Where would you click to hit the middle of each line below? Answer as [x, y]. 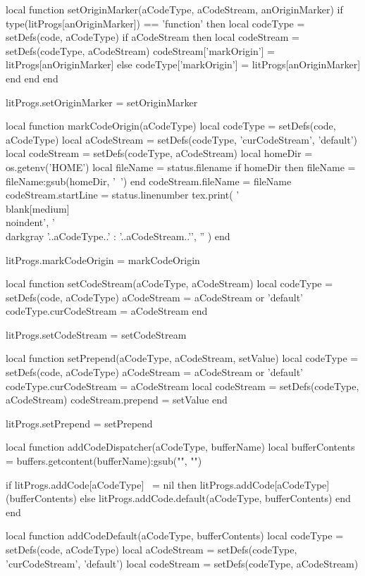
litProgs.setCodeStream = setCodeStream [96, 334]
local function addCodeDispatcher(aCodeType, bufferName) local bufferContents [180, 447]
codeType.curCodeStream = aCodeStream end [107, 311]
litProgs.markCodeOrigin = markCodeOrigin [103, 259]
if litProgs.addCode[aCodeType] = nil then [101, 484]
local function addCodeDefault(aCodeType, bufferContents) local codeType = [175, 536]
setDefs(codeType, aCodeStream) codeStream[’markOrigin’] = [141, 50]
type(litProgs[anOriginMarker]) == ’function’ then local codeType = [155, 23]
